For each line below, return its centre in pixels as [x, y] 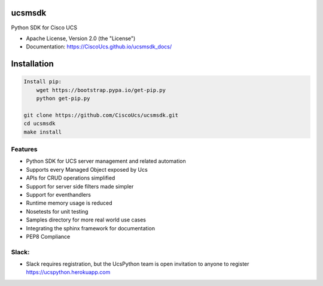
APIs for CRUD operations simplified [71, 178]
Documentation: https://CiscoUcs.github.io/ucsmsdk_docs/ [99, 47]
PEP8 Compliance [48, 236]
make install [43, 132]
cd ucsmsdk [39, 124]
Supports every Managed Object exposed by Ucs [87, 169]
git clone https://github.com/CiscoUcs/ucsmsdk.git [101, 115]
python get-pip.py [63, 98]
